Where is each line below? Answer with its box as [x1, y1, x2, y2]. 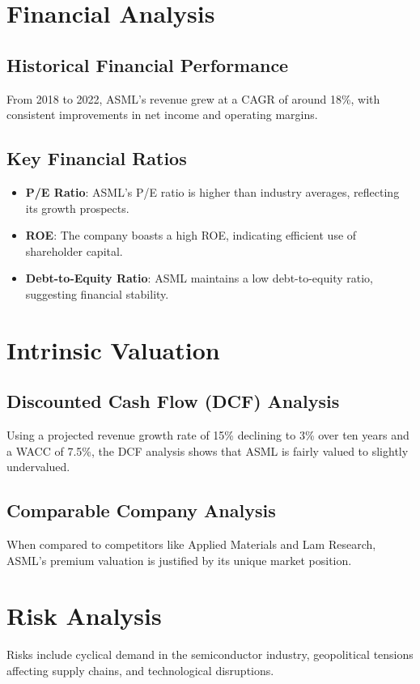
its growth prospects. [25, 199, 129, 216]
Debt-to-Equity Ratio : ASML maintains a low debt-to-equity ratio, [25, 270, 373, 287]
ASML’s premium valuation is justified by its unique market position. [6, 551, 352, 568]
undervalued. [6, 458, 70, 475]
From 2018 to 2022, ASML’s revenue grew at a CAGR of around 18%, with [6, 90, 380, 107]
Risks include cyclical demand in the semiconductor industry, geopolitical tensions [6, 646, 414, 663]
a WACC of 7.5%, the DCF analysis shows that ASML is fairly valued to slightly [6, 442, 409, 459]
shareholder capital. [25, 242, 123, 259]
